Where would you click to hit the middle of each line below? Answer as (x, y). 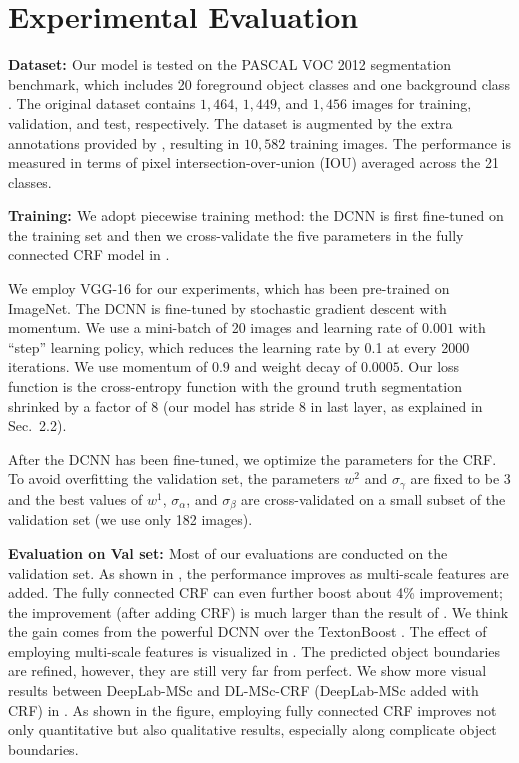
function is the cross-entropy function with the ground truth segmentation (235, 386)
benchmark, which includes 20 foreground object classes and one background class (259, 83)
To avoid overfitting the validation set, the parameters (174, 478)
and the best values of (75, 498)
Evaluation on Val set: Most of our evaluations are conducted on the (228, 552)
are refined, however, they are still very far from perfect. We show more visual (247, 670)
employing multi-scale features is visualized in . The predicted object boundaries (254, 650)
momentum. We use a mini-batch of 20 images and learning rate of (213, 327)
